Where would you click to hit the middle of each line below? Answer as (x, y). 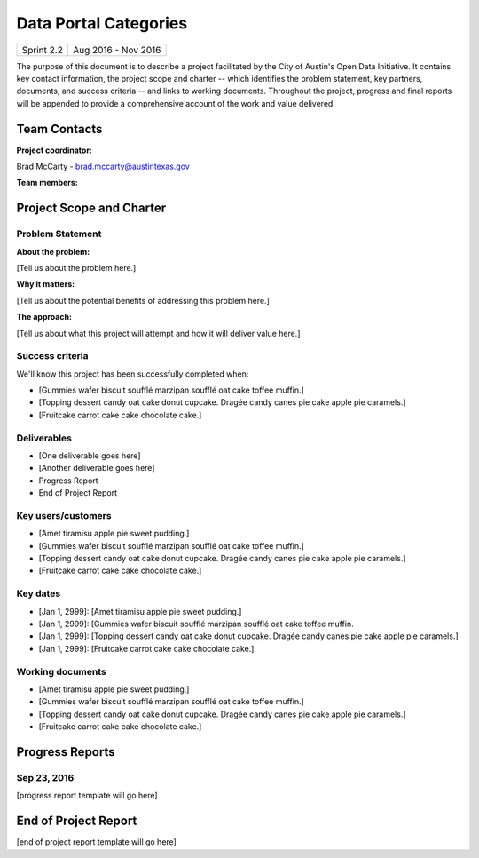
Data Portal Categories (102, 23)
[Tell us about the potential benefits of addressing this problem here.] (143, 300)
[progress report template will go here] (87, 796)
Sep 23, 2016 (45, 777)
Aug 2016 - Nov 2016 (117, 50)
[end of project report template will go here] (96, 842)
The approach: (44, 317)
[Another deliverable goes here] (97, 468)
